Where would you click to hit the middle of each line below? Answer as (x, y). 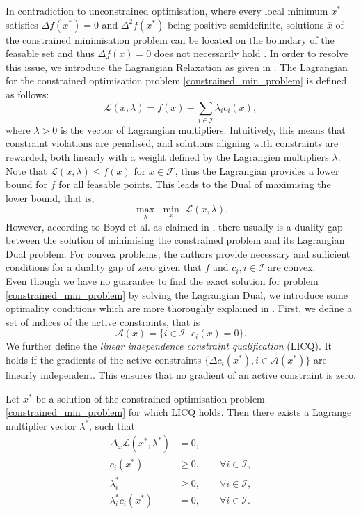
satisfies (22, 24)
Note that (26, 170)
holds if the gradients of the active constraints (104, 360)
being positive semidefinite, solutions (246, 24)
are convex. (291, 267)
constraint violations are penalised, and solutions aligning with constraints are (172, 143)
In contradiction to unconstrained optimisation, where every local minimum (167, 10)
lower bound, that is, (50, 197)
